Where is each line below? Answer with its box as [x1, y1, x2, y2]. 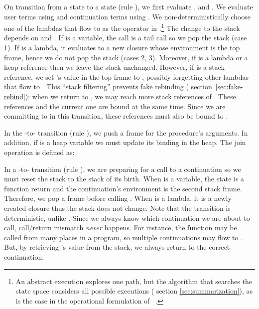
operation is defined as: [4, 147, 75, 157]
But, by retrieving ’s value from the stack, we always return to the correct [4, 242, 230, 252]
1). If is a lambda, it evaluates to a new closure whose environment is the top [4, 42, 240, 53]
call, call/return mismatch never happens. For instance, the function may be [4, 222, 237, 233]
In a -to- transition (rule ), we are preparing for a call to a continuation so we [4, 163, 241, 174]
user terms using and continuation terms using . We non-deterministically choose [4, 11, 251, 21]
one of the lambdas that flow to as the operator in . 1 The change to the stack [4, 21, 240, 33]
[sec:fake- [215, 81, 243, 92]
